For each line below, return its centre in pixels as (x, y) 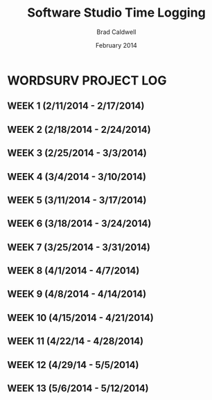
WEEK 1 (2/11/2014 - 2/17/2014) (76, 106)
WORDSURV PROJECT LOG (87, 80)
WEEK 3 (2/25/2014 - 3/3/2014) (77, 153)
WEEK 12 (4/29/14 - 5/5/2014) (73, 365)
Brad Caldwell (116, 32)
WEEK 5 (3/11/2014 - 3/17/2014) (77, 200)
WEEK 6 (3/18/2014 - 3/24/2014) (79, 224)
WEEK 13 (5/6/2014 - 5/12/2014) (78, 389)
